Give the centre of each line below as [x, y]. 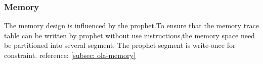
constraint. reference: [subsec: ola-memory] [70, 55]
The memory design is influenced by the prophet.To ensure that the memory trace [132, 25]
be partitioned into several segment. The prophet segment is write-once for [120, 45]
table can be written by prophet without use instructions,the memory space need [129, 35]
